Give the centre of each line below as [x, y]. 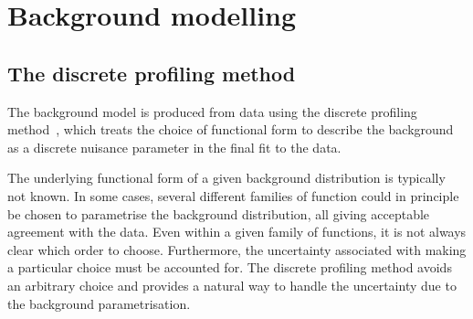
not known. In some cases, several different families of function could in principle [233, 195]
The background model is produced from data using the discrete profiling [212, 111]
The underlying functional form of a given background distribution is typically [226, 178]
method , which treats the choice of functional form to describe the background [231, 129]
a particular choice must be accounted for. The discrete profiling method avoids [230, 267]
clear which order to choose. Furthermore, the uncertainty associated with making [237, 249]
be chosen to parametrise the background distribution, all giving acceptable [219, 213]
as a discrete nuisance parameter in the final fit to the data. [174, 147]
